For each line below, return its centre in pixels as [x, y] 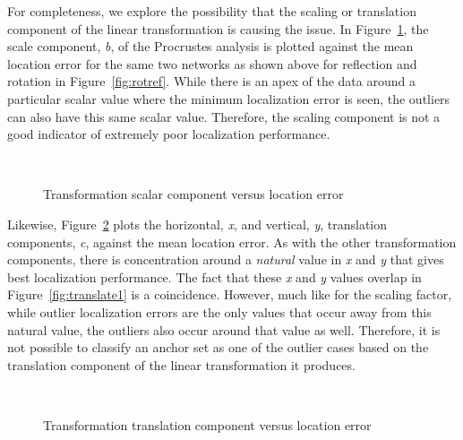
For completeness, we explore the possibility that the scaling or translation [212, 11]
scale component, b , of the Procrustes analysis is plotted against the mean [210, 46]
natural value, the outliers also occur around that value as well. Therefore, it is [224, 329]
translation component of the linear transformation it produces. [181, 364]
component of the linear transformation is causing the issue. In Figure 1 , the [218, 28]
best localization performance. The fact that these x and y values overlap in [214, 276]
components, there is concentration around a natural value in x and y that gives [226, 259]
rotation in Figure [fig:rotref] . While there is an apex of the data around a [211, 81]
